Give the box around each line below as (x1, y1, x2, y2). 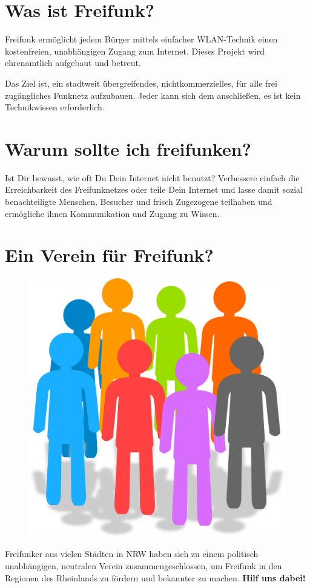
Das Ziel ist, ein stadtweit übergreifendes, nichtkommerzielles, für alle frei (5, 76, 277, 89)
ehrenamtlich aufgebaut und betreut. (5, 56, 141, 69)
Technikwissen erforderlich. (5, 101, 105, 113)
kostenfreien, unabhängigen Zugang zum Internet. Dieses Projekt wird (5, 44, 265, 57)
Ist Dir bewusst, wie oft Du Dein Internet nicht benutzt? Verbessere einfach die (5, 171, 300, 184)
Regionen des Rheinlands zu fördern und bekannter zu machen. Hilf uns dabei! (5, 571, 306, 584)
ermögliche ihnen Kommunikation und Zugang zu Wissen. (5, 207, 220, 219)
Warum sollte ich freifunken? (5, 136, 251, 161)
